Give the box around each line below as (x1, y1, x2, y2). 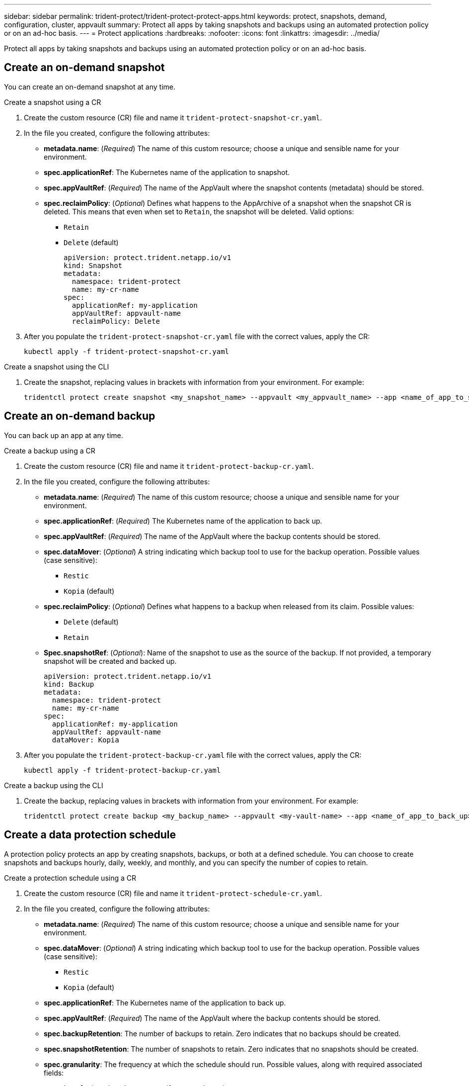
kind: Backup (44, 680, 94, 688)
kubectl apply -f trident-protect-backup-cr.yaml (24, 766, 221, 774)
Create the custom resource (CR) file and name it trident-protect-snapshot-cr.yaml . (24, 113, 322, 122)
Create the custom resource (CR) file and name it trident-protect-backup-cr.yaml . (24, 461, 314, 470)
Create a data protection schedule (4, 828, 176, 841)
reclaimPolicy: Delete (72, 317, 160, 325)
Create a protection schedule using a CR (4, 873, 137, 882)
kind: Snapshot (64, 261, 123, 270)
